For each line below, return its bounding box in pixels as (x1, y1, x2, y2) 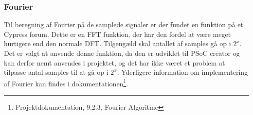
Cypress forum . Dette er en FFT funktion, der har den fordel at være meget (4, 29, 231, 39)
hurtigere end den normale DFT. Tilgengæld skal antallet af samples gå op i (4, 38, 231, 49)
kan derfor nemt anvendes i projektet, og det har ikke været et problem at (4, 57, 225, 67)
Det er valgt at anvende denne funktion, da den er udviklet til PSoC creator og (4, 48, 240, 58)
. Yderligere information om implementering (117, 67, 248, 77)
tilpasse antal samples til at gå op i (4, 67, 108, 77)
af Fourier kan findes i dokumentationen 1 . (4, 77, 128, 88)
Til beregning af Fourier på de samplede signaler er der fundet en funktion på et (4, 19, 243, 30)
